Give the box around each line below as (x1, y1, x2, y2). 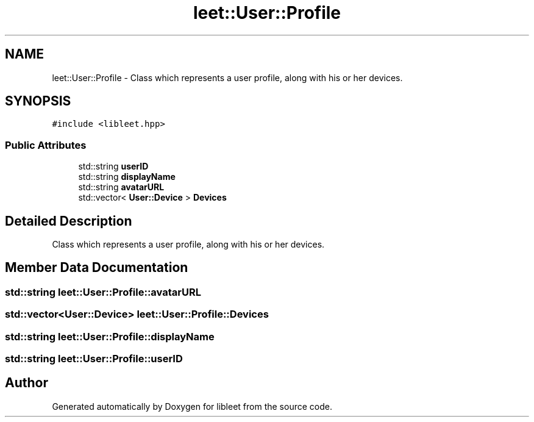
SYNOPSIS (5, 93, 71, 109)
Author (5, 375, 48, 391)
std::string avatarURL (78, 182, 165, 193)
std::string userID (78, 161, 149, 172)
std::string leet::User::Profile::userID (5, 352, 183, 365)
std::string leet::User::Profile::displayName (5, 330, 215, 343)
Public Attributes (5, 138, 87, 151)
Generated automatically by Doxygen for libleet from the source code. (52, 401, 332, 412)
